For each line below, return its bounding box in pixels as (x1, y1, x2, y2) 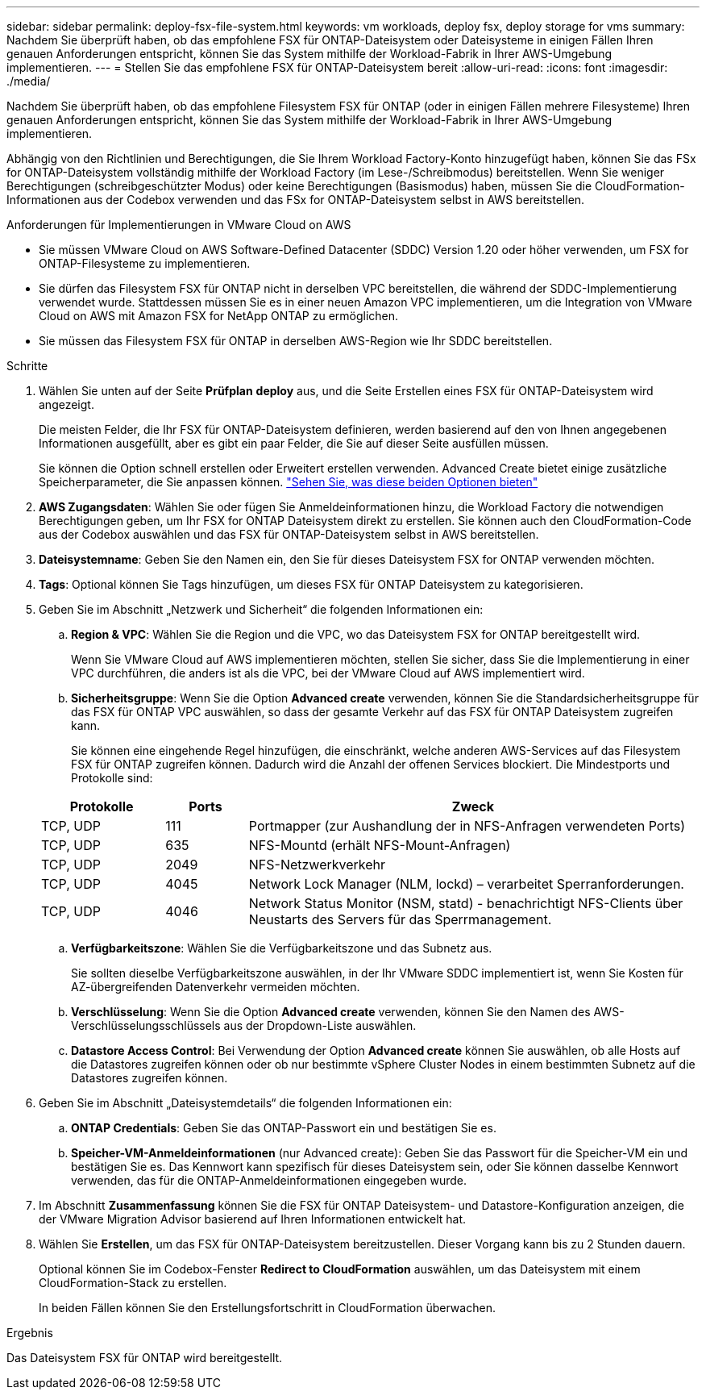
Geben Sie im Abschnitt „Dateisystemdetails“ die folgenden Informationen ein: (39, 1096, 452, 1110)
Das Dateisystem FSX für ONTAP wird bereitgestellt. (6, 1351, 283, 1365)
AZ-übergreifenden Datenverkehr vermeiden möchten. (71, 980, 360, 994)
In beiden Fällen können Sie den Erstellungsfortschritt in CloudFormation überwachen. (39, 1301, 496, 1315)
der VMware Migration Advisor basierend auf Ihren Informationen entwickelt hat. (39, 1212, 467, 1226)
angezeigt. (39, 398, 94, 411)
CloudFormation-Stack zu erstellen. (39, 1276, 227, 1290)
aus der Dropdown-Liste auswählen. (223, 1019, 417, 1032)
